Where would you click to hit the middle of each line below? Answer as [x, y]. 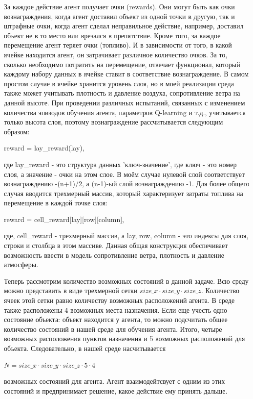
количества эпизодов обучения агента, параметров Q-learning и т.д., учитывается [125, 112]
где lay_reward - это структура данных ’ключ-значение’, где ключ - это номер [120, 164]
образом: [17, 131]
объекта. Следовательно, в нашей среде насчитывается [85, 348]
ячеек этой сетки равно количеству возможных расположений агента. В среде [119, 300]
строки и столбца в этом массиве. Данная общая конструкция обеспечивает [116, 245]
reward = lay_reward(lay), [44, 148]
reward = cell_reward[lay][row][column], [64, 219]
